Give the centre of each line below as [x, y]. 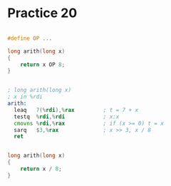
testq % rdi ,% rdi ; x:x [67, 117]
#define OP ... [30, 38]
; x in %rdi [25, 97]
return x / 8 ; [41, 169]
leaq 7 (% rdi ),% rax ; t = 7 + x [76, 110]
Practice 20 [42, 13]
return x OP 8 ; [43, 64]
